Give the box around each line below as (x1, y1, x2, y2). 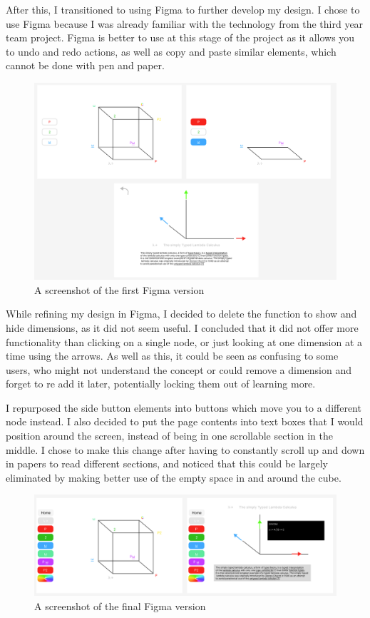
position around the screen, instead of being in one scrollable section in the (6, 428, 334, 443)
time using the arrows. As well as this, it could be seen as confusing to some (6, 348, 339, 363)
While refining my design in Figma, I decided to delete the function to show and (6, 306, 357, 321)
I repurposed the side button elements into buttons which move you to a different (6, 400, 361, 415)
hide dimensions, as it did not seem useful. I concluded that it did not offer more (6, 320, 359, 335)
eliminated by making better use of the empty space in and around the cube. (6, 470, 341, 485)
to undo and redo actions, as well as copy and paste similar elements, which (6, 44, 336, 59)
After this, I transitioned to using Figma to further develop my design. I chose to (6, 2, 360, 16)
